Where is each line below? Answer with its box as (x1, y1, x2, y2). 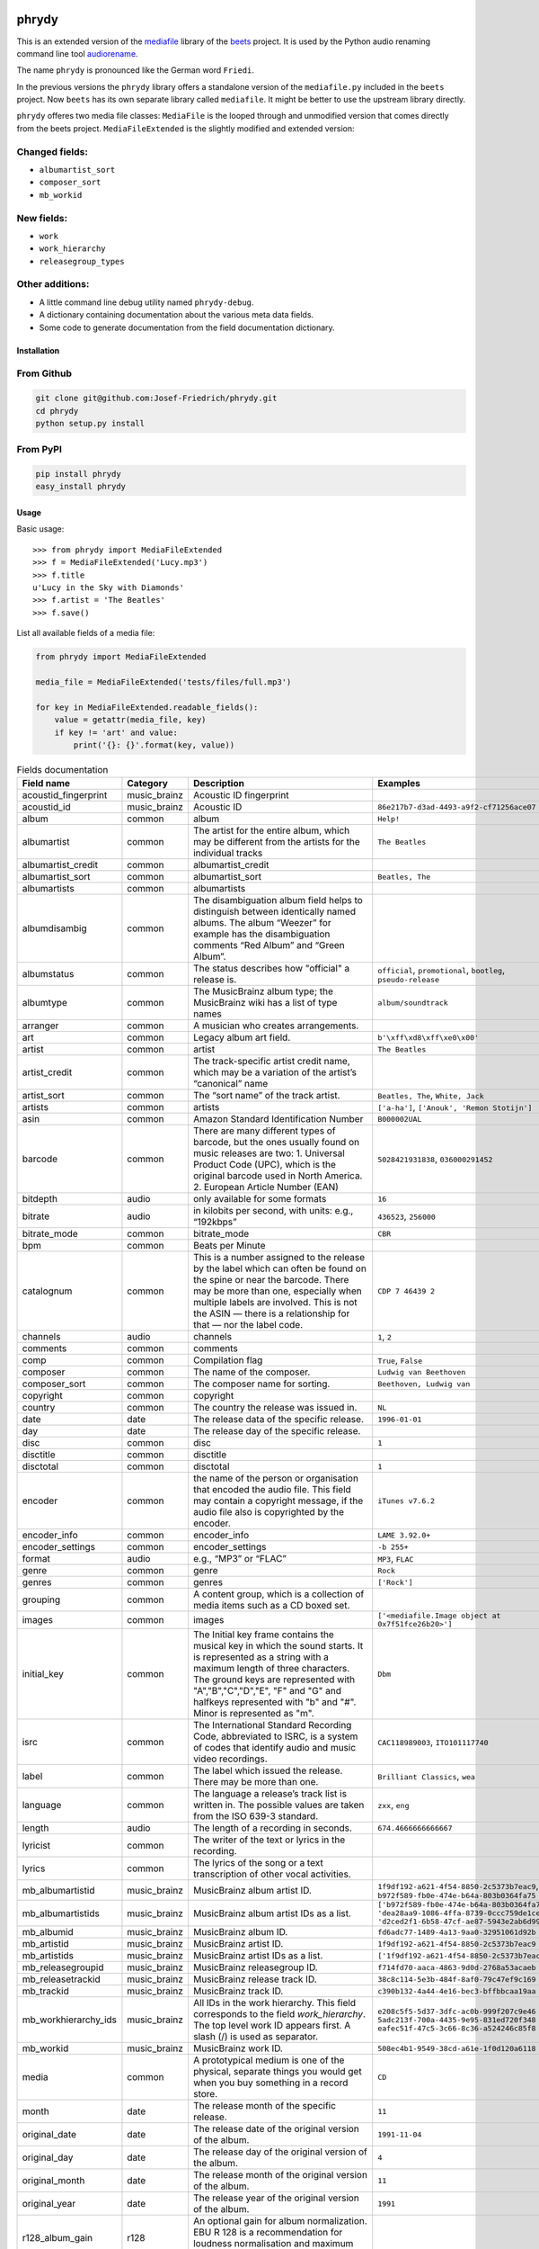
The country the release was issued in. (193, 1402, 358, 1414)
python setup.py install (35, 418, 146, 428)
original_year (22, 2198, 76, 2210)
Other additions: (16, 278, 90, 291)
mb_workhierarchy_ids (22, 2013, 117, 2026)
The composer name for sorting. (193, 1377, 331, 1390)
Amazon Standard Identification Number (193, 1113, 364, 1125)
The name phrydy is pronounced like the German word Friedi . (16, 65, 255, 76)
